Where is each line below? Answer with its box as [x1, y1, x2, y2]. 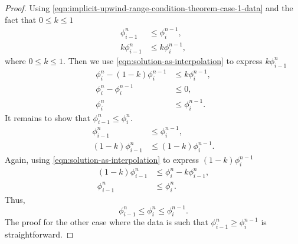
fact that [5, 13, 37, 25]
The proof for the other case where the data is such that [5, 216, 208, 228]
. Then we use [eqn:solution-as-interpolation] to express [63, 54, 263, 66]
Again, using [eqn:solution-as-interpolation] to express [5, 153, 199, 166]
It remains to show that [5, 111, 90, 123]
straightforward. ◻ [5, 228, 74, 240]
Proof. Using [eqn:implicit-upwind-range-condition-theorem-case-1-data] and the [5, 2, 293, 14]
